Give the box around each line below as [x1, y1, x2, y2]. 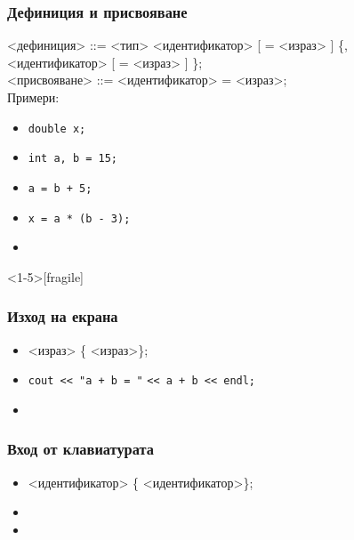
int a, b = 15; [28, 152, 118, 165]
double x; [28, 122, 86, 135]
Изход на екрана [7, 305, 118, 327]
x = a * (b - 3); [28, 212, 131, 225]
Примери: [7, 88, 60, 106]
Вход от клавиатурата [7, 438, 154, 460]
